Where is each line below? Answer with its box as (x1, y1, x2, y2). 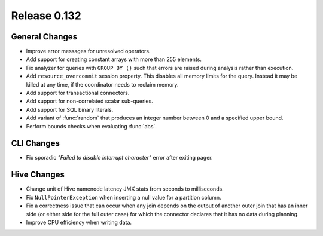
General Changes (11, 32, 78, 42)
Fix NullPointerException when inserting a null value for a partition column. (26, 194, 221, 201)
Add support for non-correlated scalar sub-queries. (26, 97, 154, 105)
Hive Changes (11, 170, 65, 180)
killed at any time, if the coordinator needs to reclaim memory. (26, 81, 179, 88)
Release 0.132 (11, 9, 82, 22)
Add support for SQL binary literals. (26, 106, 114, 113)
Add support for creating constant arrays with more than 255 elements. (26, 56, 202, 63)
